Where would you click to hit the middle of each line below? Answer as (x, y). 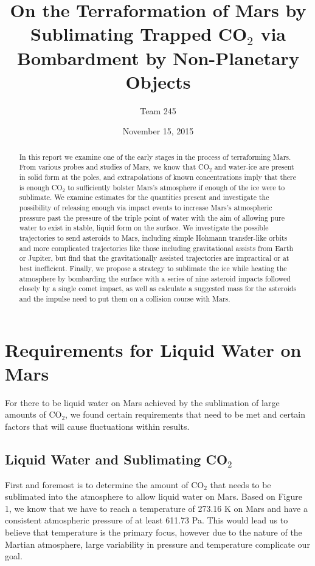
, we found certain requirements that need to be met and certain (185, 414)
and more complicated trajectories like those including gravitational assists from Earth (156, 248)
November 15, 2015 (158, 131)
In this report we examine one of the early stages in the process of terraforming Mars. (155, 157)
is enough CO (41, 187)
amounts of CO (33, 414)
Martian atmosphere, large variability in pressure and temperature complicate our (157, 544)
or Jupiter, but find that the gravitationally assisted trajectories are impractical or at (154, 258)
